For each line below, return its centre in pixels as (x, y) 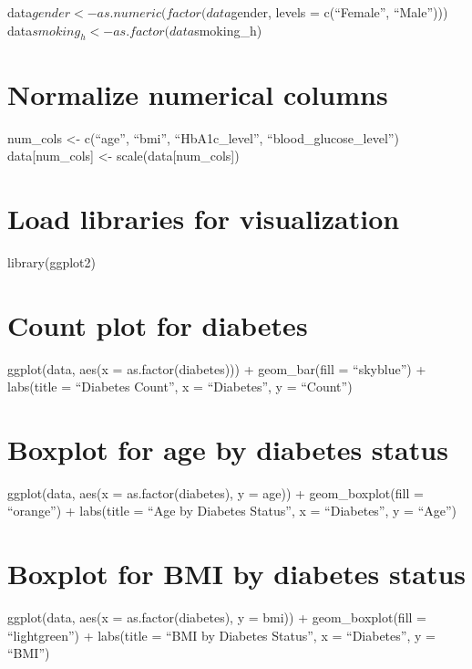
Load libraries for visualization (204, 218)
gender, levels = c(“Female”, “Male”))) (339, 12)
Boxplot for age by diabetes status (228, 449)
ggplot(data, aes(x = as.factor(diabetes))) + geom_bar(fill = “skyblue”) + (217, 368)
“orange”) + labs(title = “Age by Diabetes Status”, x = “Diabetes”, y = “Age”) (232, 511)
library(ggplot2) (51, 261)
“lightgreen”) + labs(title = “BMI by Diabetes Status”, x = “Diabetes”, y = (221, 635)
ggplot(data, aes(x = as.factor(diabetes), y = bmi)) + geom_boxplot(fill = (217, 617)
